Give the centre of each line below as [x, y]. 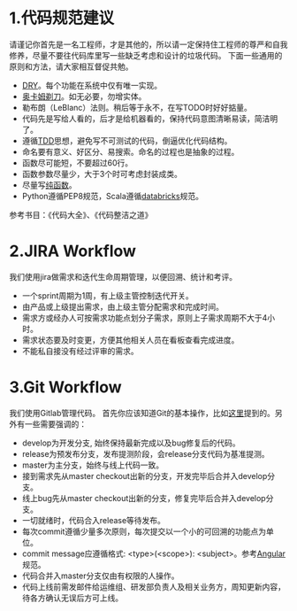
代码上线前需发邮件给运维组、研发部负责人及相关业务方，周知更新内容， [153, 586]
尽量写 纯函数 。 [49, 185]
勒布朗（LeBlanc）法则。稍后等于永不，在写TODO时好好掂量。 [137, 107]
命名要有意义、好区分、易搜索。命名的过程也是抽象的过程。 [130, 151]
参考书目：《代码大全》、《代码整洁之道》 [81, 214]
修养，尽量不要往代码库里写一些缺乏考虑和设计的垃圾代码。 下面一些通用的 [146, 55]
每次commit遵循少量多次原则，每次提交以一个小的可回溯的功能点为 [144, 531]
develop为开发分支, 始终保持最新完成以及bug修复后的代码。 [131, 443]
